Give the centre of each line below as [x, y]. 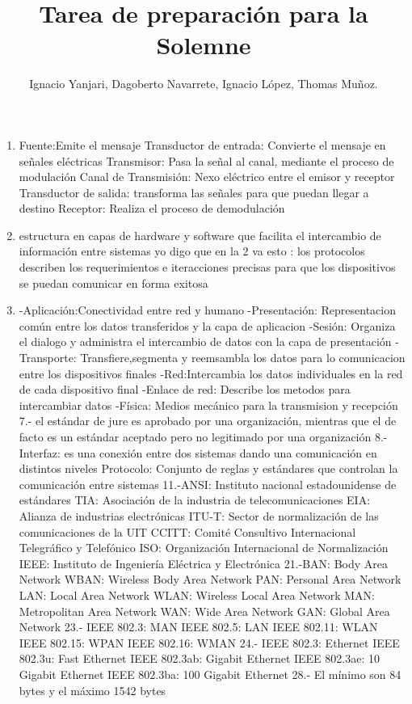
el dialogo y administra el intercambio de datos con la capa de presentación [205, 341]
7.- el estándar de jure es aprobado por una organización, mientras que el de [208, 421]
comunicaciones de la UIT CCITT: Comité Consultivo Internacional [187, 531]
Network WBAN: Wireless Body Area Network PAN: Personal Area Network [210, 579]
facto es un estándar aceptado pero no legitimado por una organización [195, 436]
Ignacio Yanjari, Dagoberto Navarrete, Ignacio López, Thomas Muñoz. [204, 84]
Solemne [204, 45]
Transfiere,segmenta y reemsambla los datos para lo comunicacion [243, 358]
